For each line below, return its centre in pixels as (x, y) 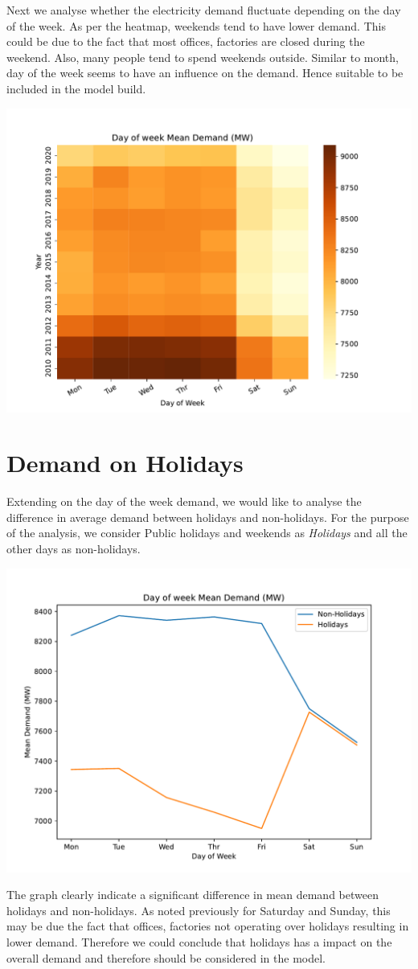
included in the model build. (76, 88)
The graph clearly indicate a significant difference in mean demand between (193, 895)
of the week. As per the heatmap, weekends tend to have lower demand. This (196, 25)
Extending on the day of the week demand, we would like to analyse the (184, 501)
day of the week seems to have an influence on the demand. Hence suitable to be (205, 73)
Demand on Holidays (125, 463)
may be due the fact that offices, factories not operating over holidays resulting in (208, 926)
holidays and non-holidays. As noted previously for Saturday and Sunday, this (199, 910)
